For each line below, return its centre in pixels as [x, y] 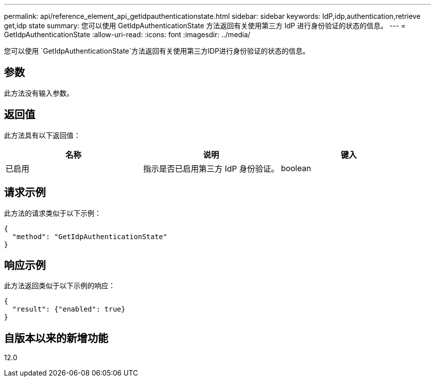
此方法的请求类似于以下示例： [53, 213]
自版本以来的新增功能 [56, 338]
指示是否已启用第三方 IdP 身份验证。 [211, 168]
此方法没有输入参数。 [39, 93]
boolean [296, 168]
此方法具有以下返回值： [42, 135]
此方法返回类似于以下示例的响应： [60, 286]
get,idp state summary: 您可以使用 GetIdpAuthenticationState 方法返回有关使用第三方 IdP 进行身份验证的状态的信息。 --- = [205, 26]
